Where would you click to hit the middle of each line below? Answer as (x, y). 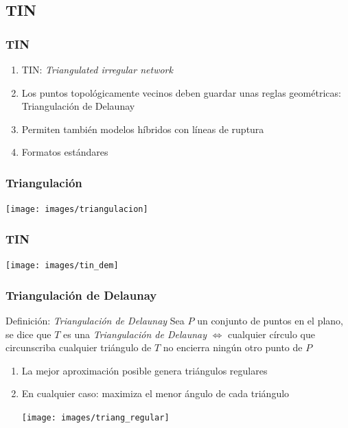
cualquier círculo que (271, 334)
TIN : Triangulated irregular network (97, 69)
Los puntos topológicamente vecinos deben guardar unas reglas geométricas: (181, 92)
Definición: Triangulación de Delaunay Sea (95, 320)
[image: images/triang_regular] (95, 417)
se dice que (28, 334)
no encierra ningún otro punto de (233, 347)
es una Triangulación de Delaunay (135, 334)
